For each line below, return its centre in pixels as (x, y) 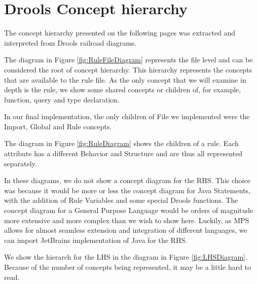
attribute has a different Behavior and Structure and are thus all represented (123, 153)
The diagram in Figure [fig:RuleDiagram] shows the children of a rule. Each (121, 143)
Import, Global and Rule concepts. (58, 126)
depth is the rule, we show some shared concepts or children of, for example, (123, 90)
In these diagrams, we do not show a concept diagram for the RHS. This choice (127, 180)
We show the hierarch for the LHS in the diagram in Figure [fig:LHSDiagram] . (126, 257)
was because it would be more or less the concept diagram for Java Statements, (127, 190)
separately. (21, 163)
